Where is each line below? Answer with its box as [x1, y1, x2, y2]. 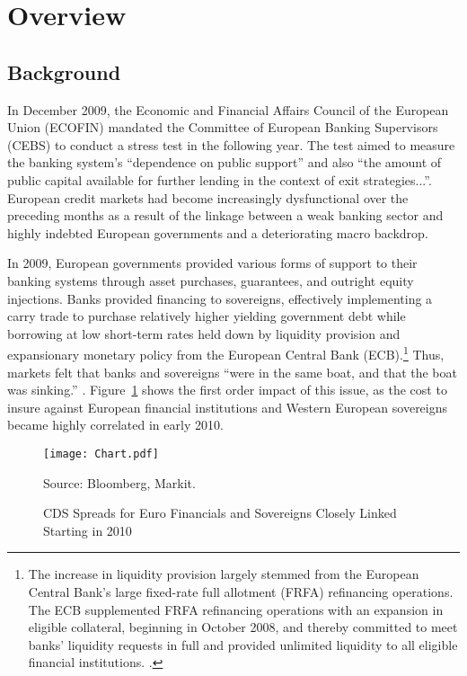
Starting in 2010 [43, 520, 132, 539]
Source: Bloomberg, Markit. [43, 473, 196, 492]
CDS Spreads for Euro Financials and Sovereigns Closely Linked [43, 503, 397, 522]
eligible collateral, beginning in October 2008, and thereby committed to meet [28, 618, 458, 636]
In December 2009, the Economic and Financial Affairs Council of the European [7, 100, 449, 119]
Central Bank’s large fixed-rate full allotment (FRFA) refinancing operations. [28, 582, 454, 600]
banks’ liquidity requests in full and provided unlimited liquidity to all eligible [28, 635, 458, 654]
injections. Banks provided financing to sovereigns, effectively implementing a [7, 289, 433, 307]
